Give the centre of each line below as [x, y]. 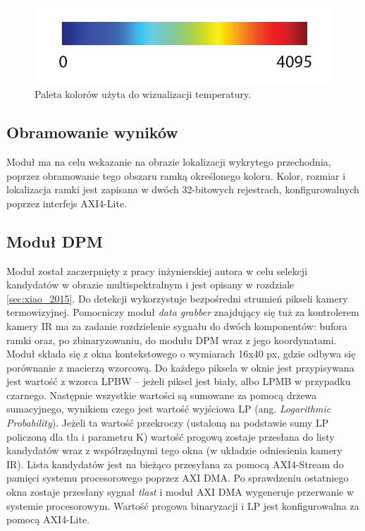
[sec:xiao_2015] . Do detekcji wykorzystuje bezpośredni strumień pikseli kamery [177, 298]
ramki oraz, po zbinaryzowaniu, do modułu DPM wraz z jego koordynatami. [172, 340]
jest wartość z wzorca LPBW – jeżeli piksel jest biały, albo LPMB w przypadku [179, 381]
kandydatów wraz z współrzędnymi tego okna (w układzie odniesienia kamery [174, 450]
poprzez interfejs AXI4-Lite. [67, 203]
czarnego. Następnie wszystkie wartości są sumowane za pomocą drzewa [162, 395]
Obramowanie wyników [92, 132]
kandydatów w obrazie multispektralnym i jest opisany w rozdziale [150, 285]
